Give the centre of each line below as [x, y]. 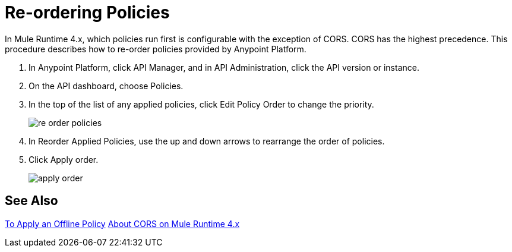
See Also [31, 201]
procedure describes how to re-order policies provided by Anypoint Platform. [156, 49]
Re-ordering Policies [87, 12]
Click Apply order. [64, 159]
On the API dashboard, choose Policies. [106, 86]
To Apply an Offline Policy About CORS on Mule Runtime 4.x [122, 223]
